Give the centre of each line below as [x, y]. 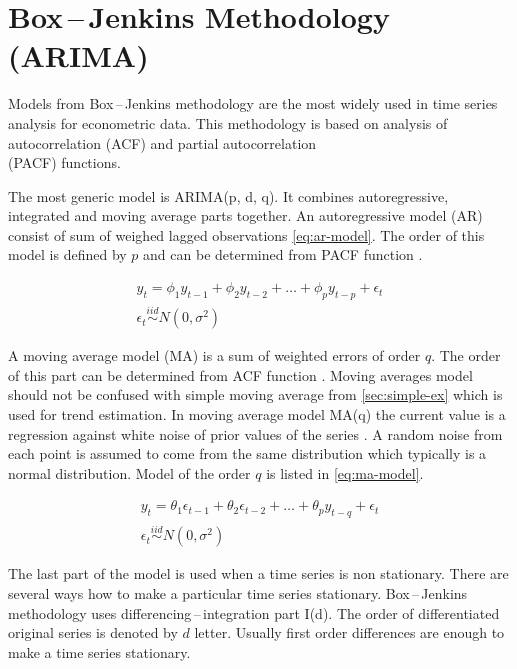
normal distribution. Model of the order [129, 472]
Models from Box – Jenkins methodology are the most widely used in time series [253, 103]
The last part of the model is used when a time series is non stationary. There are [258, 573]
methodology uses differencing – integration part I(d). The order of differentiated [254, 612]
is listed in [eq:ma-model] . [345, 472]
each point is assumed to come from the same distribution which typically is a [247, 453]
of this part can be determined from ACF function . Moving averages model [240, 374]
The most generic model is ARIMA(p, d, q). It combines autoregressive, [228, 195]
